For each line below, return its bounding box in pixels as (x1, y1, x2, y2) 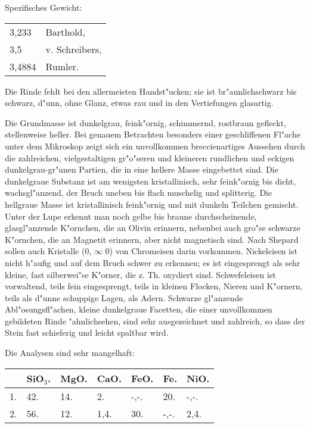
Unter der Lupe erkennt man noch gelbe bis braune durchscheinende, (5, 210, 257, 222)
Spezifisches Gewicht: (5, 1, 82, 13)
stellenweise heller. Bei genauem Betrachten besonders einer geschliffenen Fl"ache (5, 128, 300, 140)
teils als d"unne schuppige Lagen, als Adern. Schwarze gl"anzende (5, 291, 243, 304)
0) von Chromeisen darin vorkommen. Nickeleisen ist (105, 245, 297, 257)
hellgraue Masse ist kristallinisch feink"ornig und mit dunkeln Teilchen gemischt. (5, 198, 299, 210)
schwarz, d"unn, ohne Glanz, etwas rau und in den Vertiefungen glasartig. (5, 96, 274, 109)
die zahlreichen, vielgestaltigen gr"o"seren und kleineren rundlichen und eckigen (5, 151, 294, 164)
